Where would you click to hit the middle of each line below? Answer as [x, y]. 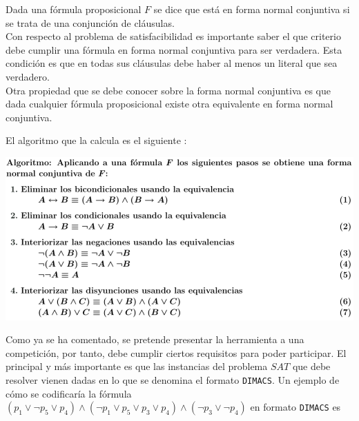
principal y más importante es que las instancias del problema [137, 366]
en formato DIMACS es [295, 407]
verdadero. [28, 76]
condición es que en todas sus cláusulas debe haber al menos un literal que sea [172, 63]
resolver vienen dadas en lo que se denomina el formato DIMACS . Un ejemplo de [173, 380]
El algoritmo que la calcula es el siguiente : [96, 140]
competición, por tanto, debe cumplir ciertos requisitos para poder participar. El [176, 352]
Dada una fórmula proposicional [74, 9]
